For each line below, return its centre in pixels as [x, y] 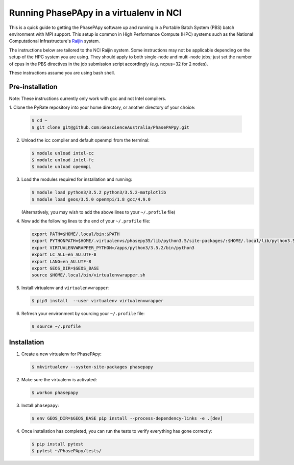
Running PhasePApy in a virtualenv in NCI [95, 13]
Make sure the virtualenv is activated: [59, 379]
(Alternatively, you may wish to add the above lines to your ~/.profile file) [98, 212]
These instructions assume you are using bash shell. [62, 73]
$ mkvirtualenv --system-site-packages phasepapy [92, 367]
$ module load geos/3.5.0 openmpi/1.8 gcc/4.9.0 [91, 199]
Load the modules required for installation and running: [77, 179]
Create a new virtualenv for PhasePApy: [61, 354]
